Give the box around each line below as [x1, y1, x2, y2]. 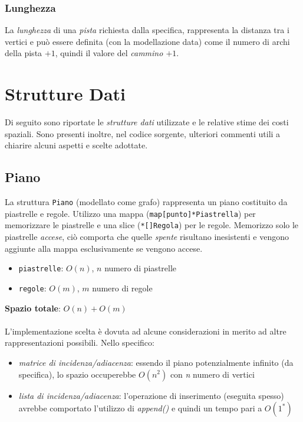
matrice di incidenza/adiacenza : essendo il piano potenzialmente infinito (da [18, 356, 294, 368]
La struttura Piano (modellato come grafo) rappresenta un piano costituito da [5, 196, 288, 208]
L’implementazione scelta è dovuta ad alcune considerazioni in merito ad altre [5, 324, 286, 337]
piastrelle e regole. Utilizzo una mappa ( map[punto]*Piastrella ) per [5, 207, 256, 219]
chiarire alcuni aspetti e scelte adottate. [5, 139, 148, 151]
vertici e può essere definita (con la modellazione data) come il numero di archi [5, 35, 290, 47]
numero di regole [92, 281, 153, 294]
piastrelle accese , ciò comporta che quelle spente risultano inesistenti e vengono [5, 231, 289, 243]
